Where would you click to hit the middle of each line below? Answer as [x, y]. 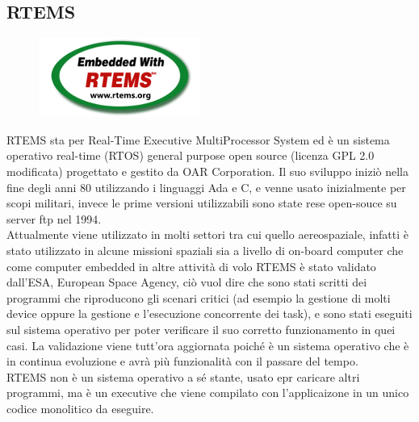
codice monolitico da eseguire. [80, 408]
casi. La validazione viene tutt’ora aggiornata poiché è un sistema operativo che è [208, 345]
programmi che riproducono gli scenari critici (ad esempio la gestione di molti [199, 297]
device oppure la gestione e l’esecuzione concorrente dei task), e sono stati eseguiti [209, 313]
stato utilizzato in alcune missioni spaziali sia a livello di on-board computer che [205, 250]
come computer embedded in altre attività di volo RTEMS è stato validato [191, 266]
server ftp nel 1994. [54, 218]
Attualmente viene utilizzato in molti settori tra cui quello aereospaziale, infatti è [208, 234]
